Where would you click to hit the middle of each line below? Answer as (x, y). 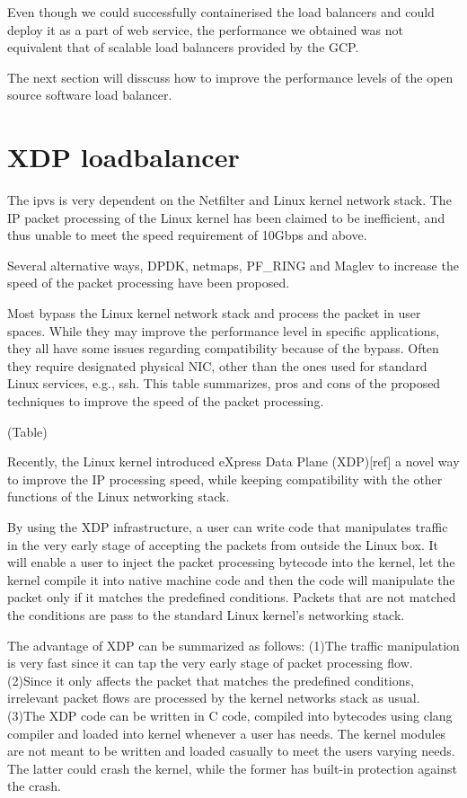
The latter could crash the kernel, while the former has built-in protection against (232, 768)
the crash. (35, 786)
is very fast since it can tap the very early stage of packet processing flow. (210, 663)
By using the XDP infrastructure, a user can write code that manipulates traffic (228, 527)
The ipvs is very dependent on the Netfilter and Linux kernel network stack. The (229, 200)
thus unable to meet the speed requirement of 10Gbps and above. (187, 235)
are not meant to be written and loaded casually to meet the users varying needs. (231, 751)
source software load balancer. (90, 95)
